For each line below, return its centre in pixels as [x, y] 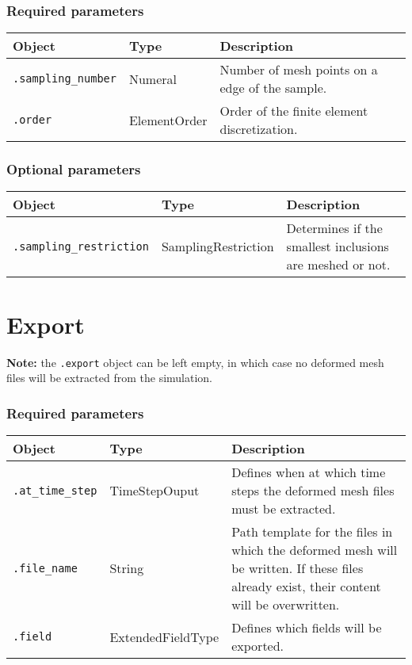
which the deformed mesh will [315, 550]
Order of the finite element [294, 111]
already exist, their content [306, 587]
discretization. [259, 129]
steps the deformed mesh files [313, 491]
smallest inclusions [338, 247]
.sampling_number [65, 79]
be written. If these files [298, 568]
